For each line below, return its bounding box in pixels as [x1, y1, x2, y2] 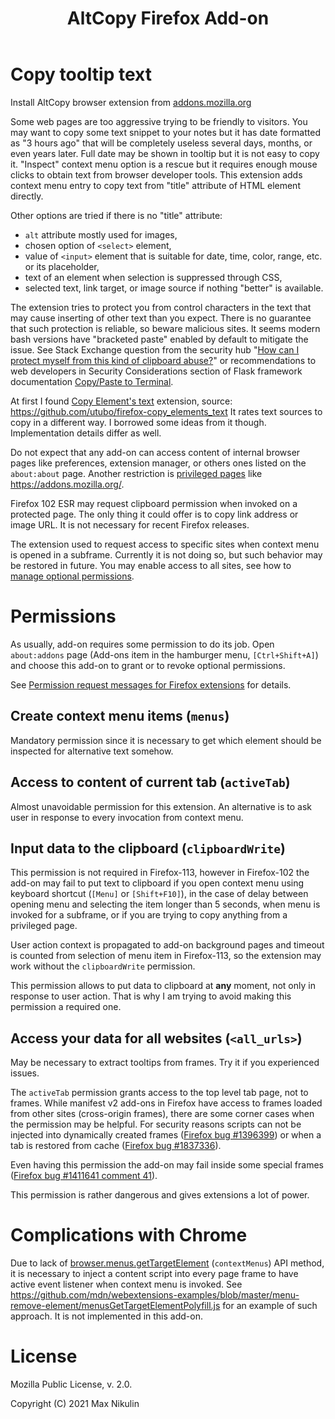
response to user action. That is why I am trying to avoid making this [10, 990, 292, 1002]
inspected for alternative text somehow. [10, 745, 174, 757]
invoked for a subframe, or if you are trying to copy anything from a [10, 909, 288, 921]
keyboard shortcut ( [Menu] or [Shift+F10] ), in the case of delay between [10, 888, 309, 900]
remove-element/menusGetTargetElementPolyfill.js [10, 1300, 221, 1312]
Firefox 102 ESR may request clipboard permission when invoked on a [10, 497, 298, 509]
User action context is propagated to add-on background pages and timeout [10, 939, 325, 951]
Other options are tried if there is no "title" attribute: [10, 209, 223, 221]
